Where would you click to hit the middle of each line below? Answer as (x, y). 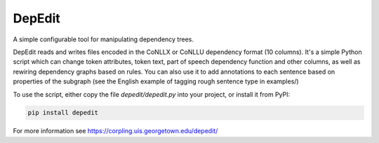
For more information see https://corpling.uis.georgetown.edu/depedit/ (115, 131)
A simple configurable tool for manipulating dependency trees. (104, 39)
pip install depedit (63, 113)
